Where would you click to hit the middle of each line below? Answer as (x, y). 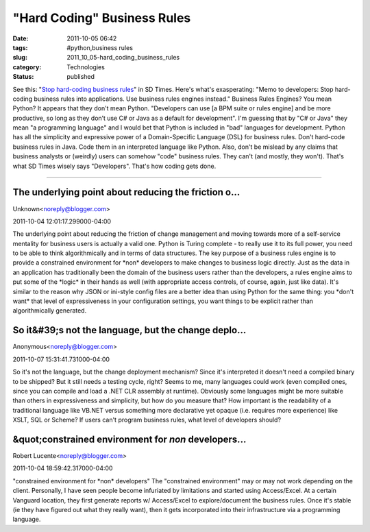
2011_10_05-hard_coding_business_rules (123, 58)
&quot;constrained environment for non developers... (129, 439)
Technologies (86, 67)
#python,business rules (100, 47)
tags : (20, 47)
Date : (21, 38)
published (81, 77)
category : (27, 67)
